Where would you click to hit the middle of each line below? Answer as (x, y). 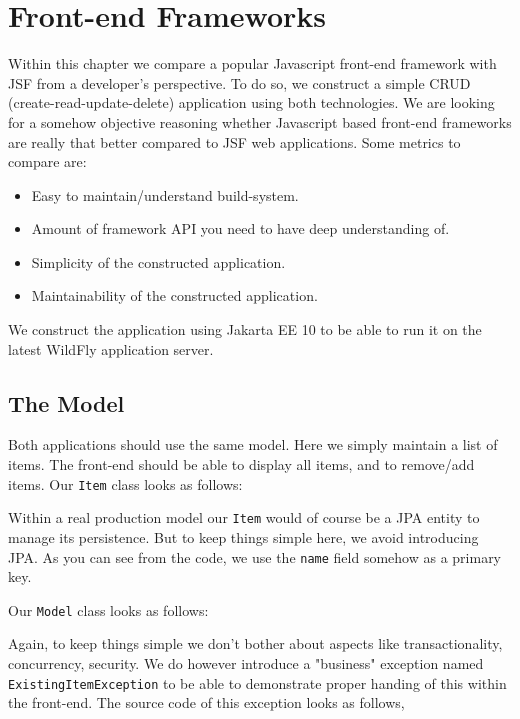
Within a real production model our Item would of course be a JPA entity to (244, 517)
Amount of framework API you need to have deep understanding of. (240, 228)
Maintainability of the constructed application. (174, 295)
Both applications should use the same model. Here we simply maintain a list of (253, 444)
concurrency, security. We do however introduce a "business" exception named (246, 663)
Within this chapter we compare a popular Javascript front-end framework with (252, 63)
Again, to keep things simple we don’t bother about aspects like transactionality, (255, 643)
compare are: (47, 161)
